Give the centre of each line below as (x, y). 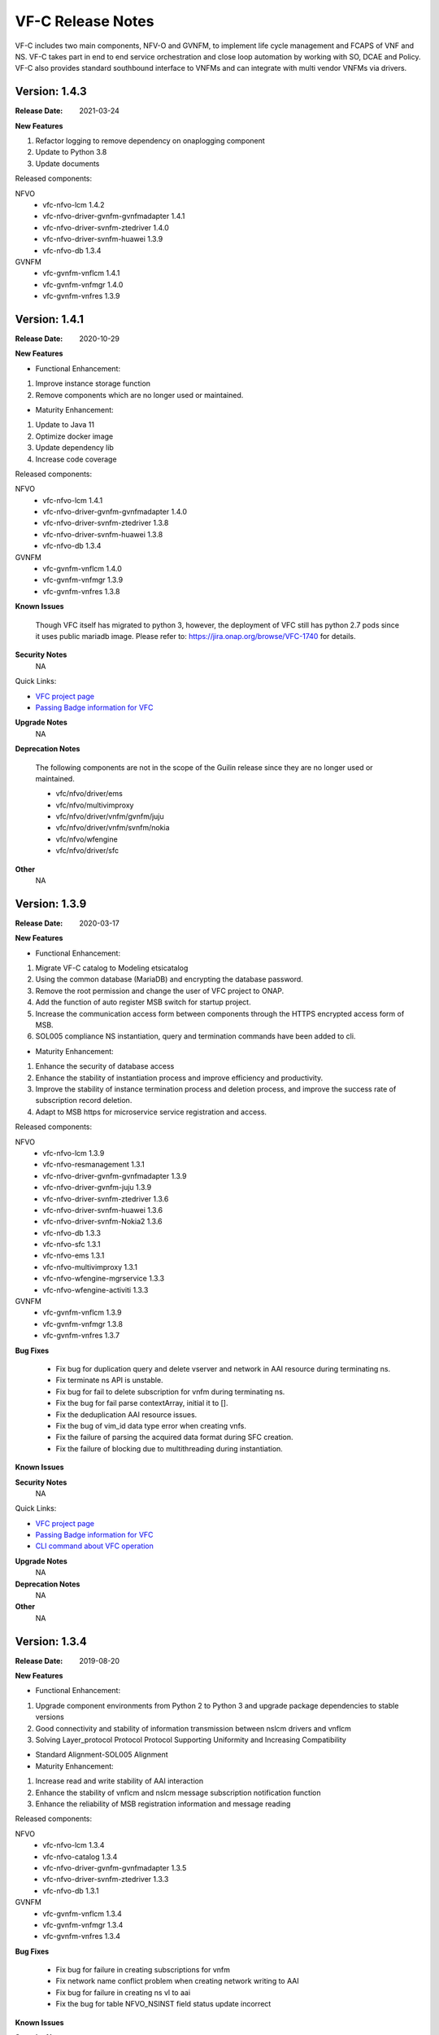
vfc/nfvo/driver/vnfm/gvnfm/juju (110, 816)
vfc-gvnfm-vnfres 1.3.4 (82, 1937)
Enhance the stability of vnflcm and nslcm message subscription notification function (178, 1792)
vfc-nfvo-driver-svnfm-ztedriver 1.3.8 (106, 523)
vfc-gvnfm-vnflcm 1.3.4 (82, 1914)
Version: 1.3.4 (51, 1641)
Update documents (67, 164)
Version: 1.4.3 (51, 92)
